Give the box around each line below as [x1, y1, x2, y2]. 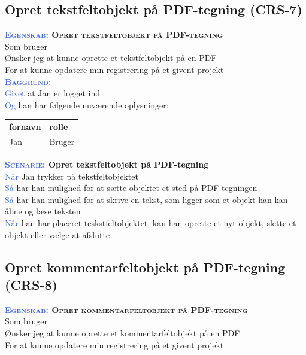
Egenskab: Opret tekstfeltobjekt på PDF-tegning [5, 28, 223, 41]
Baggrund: [5, 75, 51, 87]
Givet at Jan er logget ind [5, 87, 101, 99]
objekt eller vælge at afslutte [5, 228, 110, 241]
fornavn [9, 120, 41, 133]
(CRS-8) [5, 275, 57, 293]
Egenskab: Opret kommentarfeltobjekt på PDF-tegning [5, 303, 248, 315]
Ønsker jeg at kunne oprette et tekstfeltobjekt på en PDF [5, 51, 217, 64]
